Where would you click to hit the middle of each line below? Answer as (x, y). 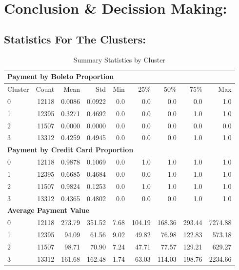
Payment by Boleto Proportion (61, 76)
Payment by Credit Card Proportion (70, 150)
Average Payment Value (48, 210)
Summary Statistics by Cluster (119, 59)
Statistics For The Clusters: (75, 39)
